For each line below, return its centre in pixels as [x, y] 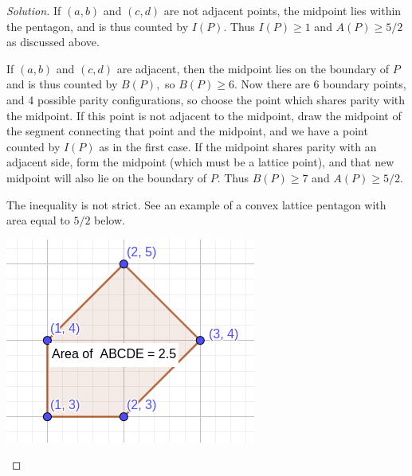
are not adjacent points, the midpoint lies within [283, 10]
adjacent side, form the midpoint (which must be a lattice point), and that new [200, 162]
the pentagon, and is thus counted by [98, 26]
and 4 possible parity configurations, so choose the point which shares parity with [206, 99]
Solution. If [34, 10]
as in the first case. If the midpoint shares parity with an [238, 146]
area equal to [38, 220]
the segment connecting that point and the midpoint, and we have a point [187, 131]
